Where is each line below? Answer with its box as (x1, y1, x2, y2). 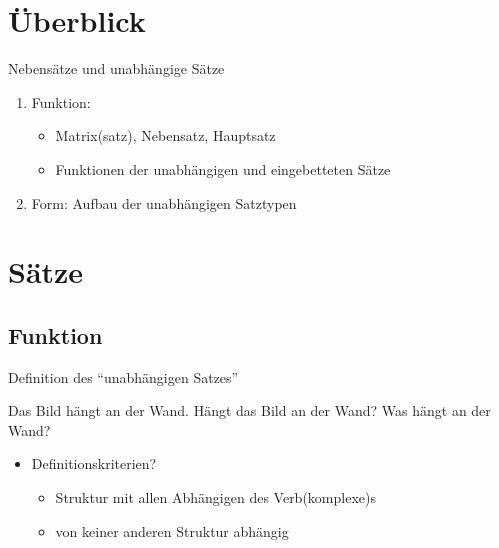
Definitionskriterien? (31, 453, 157, 474)
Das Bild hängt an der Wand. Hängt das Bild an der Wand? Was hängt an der (8, 400, 491, 421)
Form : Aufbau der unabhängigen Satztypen (31, 192, 297, 213)
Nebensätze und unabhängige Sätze (8, 58, 225, 79)
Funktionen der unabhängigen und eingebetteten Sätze (55, 158, 391, 179)
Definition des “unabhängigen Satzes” (8, 366, 239, 387)
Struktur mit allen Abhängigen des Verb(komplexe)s (55, 487, 376, 508)
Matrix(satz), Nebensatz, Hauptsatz (55, 125, 276, 146)
